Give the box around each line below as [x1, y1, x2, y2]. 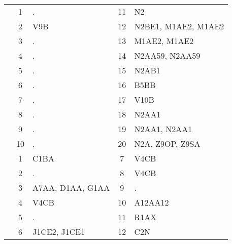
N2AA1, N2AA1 [134, 123, 192, 135]
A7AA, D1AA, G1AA [32, 182, 110, 193]
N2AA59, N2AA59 [134, 50, 201, 61]
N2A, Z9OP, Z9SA [134, 138, 201, 149]
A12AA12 [134, 196, 169, 208]
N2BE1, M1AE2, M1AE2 [134, 20, 224, 32]
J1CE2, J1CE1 [32, 226, 85, 237]
